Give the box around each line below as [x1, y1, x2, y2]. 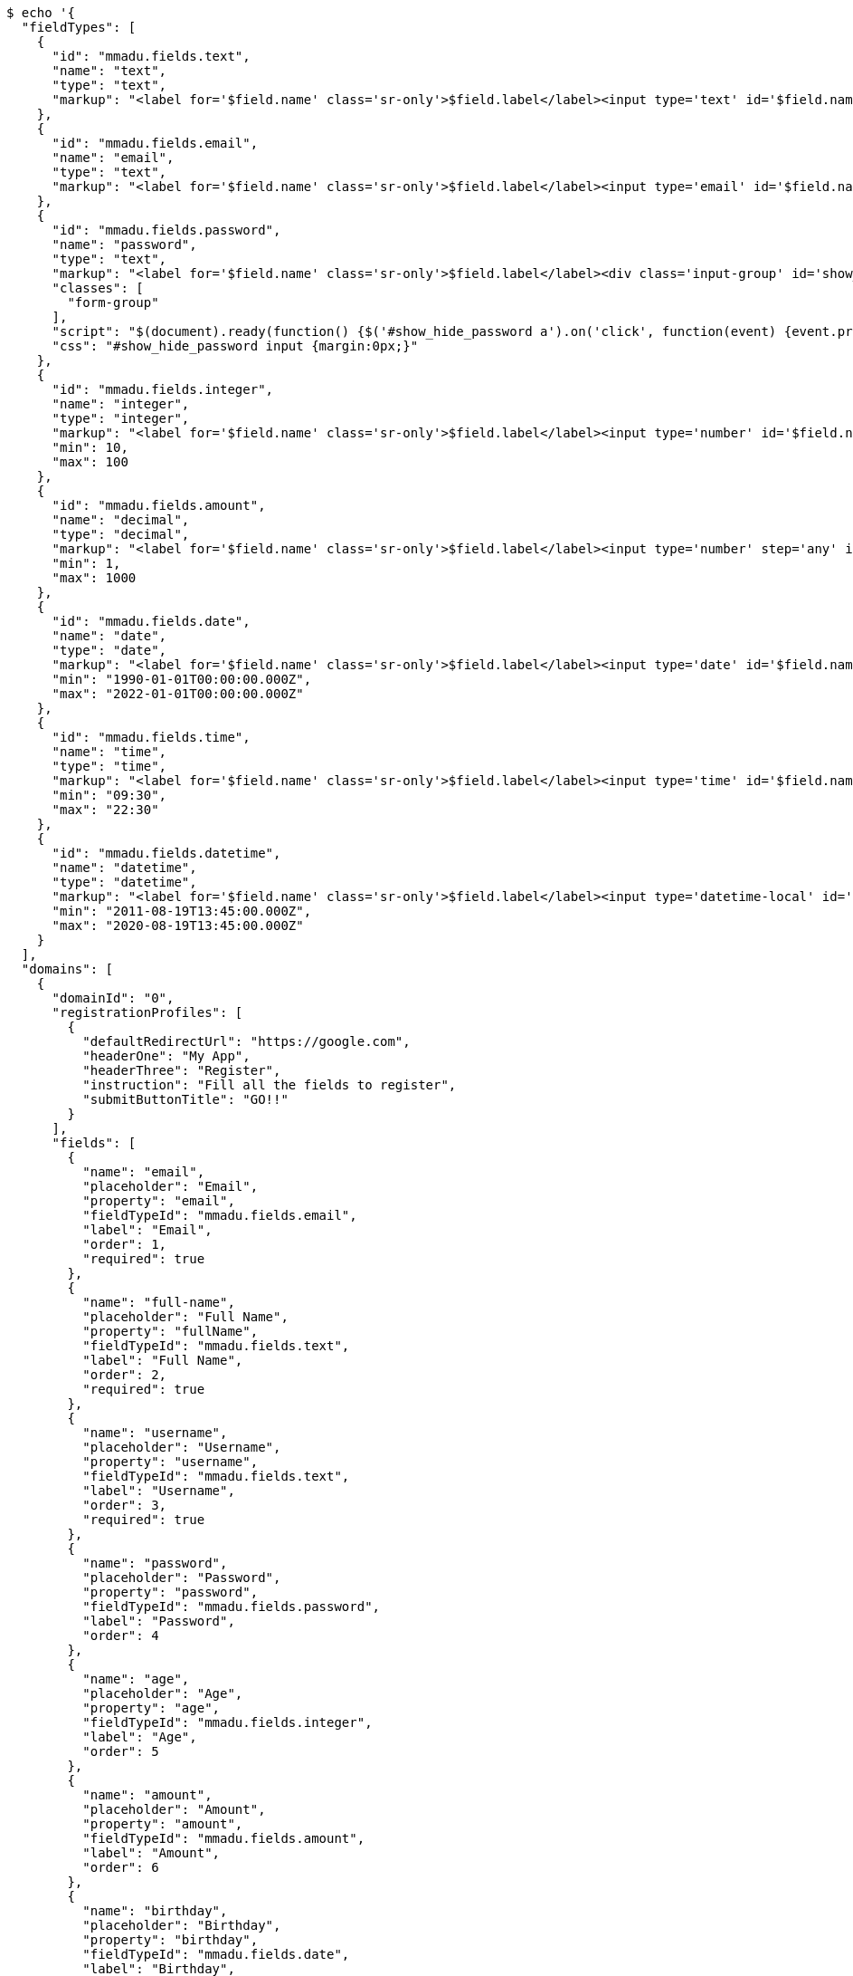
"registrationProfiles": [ [52, 1005, 243, 1020]
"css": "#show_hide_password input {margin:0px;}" [52, 339, 419, 353]
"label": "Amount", [82, 1846, 221, 1860]
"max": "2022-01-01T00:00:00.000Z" [52, 686, 304, 701]
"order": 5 [82, 1744, 159, 1759]
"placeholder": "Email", [82, 1179, 259, 1194]
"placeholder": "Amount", [82, 1802, 266, 1817]
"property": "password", [82, 1585, 259, 1599]
